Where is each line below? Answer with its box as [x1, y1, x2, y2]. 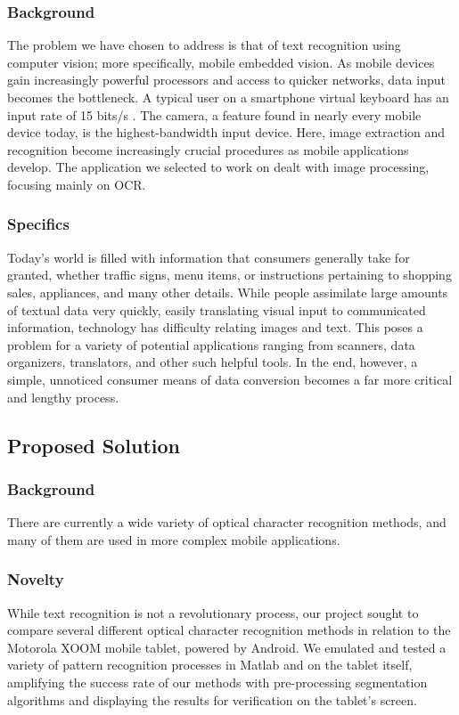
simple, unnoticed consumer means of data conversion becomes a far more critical [7, 370, 453, 388]
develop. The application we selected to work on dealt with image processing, [7, 158, 430, 176]
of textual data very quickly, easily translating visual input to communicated [7, 300, 426, 319]
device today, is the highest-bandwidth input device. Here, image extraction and [7, 123, 446, 142]
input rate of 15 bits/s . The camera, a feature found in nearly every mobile [7, 105, 422, 124]
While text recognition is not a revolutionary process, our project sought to [7, 603, 419, 622]
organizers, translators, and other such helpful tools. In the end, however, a [7, 353, 418, 371]
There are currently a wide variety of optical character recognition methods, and [7, 513, 447, 532]
